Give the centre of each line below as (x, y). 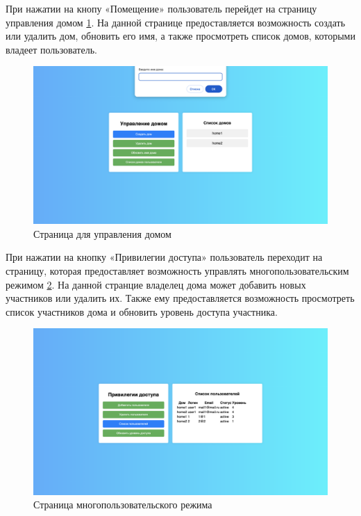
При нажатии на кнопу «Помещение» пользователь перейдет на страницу (161, 8)
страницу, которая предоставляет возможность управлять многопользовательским (177, 271)
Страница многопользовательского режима (123, 505)
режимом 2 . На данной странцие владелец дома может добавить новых (156, 284)
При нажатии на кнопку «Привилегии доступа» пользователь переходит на (164, 257)
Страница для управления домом (102, 233)
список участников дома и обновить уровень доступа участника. (142, 311)
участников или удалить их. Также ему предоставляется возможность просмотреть (180, 298)
